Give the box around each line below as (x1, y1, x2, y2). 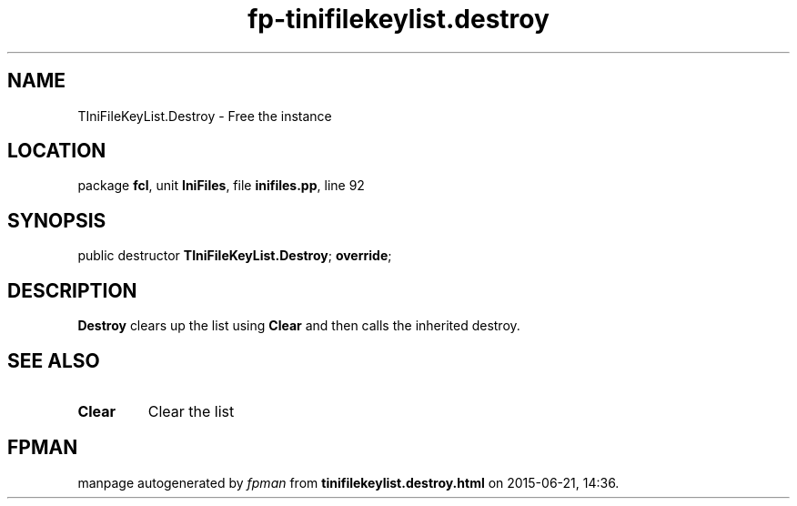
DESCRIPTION (7, 278, 137, 302)
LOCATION (7, 139, 106, 163)
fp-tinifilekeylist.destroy (247, 4, 550, 35)
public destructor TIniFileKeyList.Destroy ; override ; (77, 248, 392, 264)
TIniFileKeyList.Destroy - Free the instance (77, 107, 332, 124)
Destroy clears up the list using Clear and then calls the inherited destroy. (77, 318, 520, 334)
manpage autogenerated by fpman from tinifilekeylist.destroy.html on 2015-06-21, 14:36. (77, 474, 620, 491)
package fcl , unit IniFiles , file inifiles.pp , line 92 (77, 177, 365, 194)
